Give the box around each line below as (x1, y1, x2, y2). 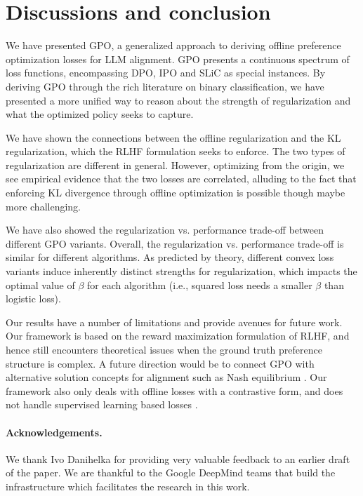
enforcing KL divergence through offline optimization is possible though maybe (6, 185, 345, 200)
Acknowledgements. (6, 424, 103, 439)
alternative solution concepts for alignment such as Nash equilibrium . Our (6, 370, 327, 384)
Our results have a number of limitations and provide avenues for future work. (6, 314, 343, 329)
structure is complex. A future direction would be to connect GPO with (6, 356, 315, 370)
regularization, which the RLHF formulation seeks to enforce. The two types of (6, 144, 345, 159)
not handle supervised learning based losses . (6, 397, 198, 412)
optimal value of (6, 277, 75, 292)
